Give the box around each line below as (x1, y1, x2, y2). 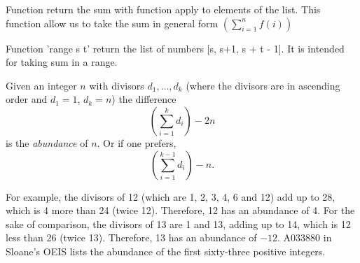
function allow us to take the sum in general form (6, 15, 219, 30)
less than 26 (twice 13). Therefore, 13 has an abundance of (6, 230, 257, 245)
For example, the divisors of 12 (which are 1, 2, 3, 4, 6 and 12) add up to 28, (6, 189, 335, 204)
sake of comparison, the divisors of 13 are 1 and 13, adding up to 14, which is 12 (6, 216, 351, 231)
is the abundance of (6, 135, 88, 150)
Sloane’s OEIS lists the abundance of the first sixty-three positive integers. (6, 243, 326, 258)
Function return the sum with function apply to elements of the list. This (6, 2, 321, 16)
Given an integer (6, 78, 77, 92)
